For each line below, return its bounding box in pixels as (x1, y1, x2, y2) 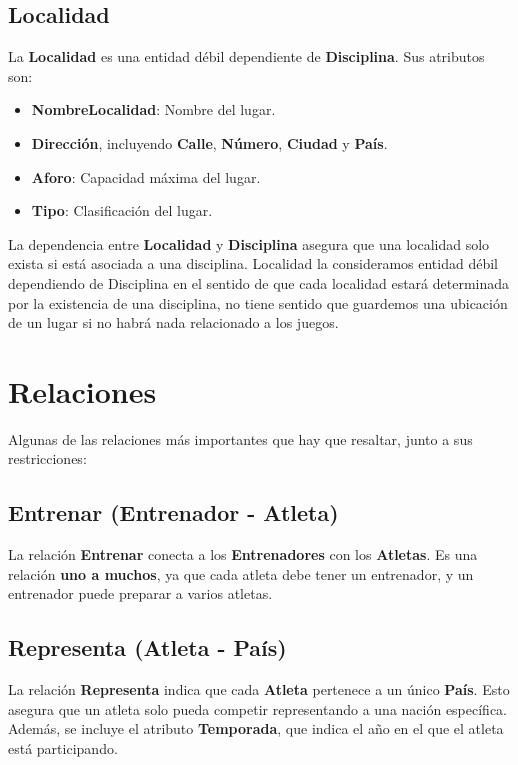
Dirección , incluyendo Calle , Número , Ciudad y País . (31, 132, 388, 153)
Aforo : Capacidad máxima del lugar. (31, 166, 261, 187)
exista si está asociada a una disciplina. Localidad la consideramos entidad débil (8, 253, 498, 274)
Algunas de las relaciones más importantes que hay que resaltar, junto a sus (8, 428, 473, 449)
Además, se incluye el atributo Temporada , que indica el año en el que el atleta (8, 718, 504, 739)
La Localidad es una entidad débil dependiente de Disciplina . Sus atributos (8, 46, 485, 67)
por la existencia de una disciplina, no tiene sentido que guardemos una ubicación (8, 292, 508, 313)
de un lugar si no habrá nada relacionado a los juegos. (8, 312, 339, 333)
